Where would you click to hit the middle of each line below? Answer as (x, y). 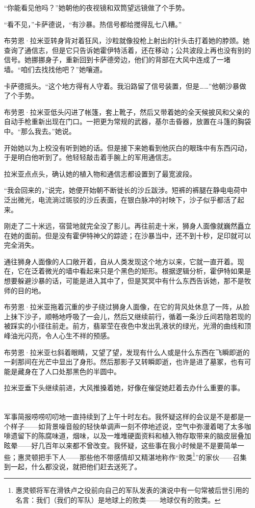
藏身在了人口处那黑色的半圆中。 (69, 371)
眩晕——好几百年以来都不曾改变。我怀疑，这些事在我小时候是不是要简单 (121, 445)
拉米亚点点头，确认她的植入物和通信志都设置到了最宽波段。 (100, 173)
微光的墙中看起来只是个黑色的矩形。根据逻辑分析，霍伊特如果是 (148, 271)
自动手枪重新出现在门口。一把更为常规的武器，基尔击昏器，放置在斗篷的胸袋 (127, 121)
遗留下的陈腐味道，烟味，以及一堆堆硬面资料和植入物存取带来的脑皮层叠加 (131, 436)
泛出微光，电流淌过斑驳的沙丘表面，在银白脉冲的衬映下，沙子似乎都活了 (121, 199)
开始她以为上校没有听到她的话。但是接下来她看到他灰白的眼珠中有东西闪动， (127, 147)
